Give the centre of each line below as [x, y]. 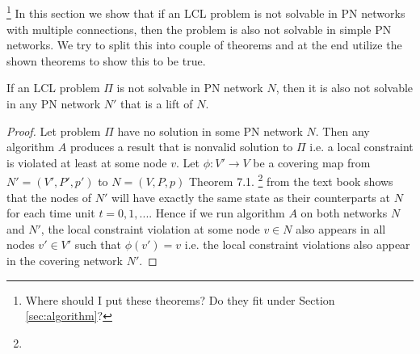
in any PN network [54, 104]
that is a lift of [157, 104]
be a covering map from [312, 162]
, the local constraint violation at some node [150, 228]
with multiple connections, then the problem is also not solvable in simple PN [199, 29]
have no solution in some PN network [210, 131]
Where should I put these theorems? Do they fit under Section [180, 299]
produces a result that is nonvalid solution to [181, 147]
